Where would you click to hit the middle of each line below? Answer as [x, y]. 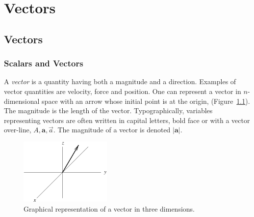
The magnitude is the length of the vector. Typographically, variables [108, 110]
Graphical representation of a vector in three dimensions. [109, 208]
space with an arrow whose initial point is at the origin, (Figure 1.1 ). [146, 101]
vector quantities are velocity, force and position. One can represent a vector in [123, 91]
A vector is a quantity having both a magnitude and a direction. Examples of [120, 81]
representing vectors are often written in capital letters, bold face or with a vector [127, 120]
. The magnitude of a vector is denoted [112, 130]
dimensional [22, 101]
